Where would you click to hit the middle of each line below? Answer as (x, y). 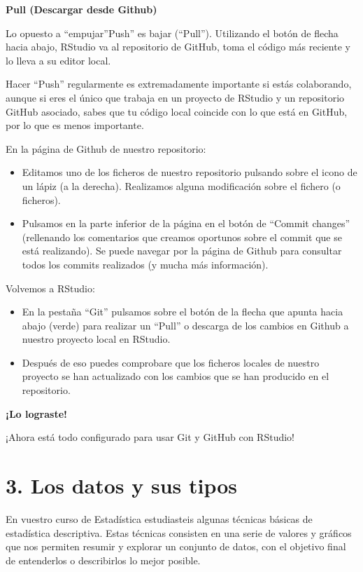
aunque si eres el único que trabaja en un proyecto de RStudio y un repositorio (175, 97)
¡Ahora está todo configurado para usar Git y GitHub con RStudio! (150, 437)
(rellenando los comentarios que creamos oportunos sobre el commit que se (182, 237)
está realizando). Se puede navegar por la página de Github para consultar (182, 251)
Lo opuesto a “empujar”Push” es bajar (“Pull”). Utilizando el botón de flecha (172, 33)
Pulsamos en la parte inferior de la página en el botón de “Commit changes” (186, 223)
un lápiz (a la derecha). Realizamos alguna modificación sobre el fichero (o (181, 185)
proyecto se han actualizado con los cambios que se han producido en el (176, 376)
